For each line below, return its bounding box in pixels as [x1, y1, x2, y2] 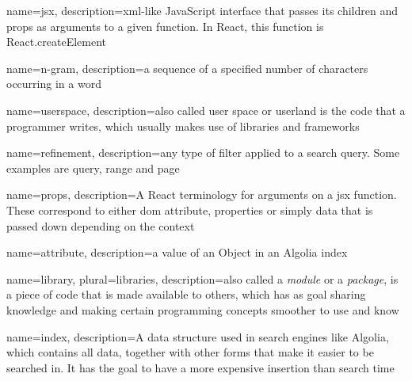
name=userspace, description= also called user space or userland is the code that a [6, 101, 406, 118]
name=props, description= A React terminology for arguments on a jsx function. [6, 186, 397, 203]
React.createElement [6, 33, 107, 50]
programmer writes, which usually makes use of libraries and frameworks [6, 117, 360, 134]
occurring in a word [6, 75, 101, 92]
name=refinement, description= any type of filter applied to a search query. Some [6, 144, 400, 161]
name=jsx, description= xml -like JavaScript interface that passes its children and [6, 2, 398, 18]
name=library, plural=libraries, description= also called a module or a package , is [6, 270, 399, 287]
